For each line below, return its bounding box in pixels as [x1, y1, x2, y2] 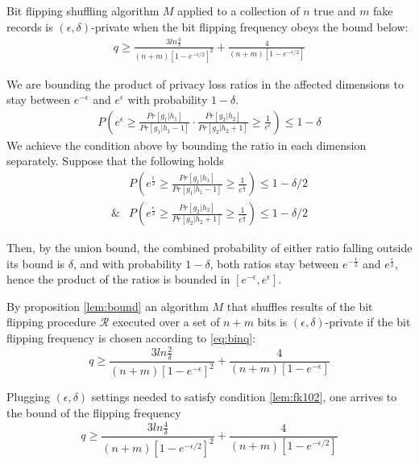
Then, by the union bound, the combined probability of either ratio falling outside [6, 239, 413, 256]
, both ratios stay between [209, 255, 339, 271]
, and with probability [73, 255, 182, 271]
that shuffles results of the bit [226, 297, 373, 314]
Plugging [6, 388, 50, 405]
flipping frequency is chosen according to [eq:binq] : [6, 329, 256, 346]
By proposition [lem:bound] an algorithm [6, 297, 209, 314]
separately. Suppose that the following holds [6, 152, 224, 169]
